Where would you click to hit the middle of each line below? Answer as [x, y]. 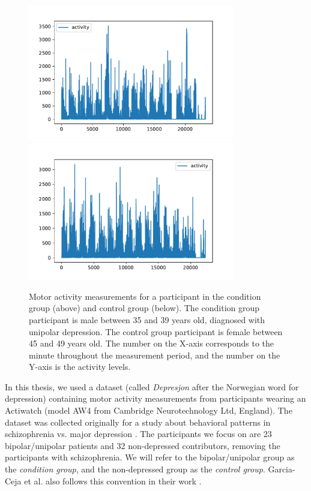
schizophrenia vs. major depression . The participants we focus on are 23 [138, 434]
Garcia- [282, 469]
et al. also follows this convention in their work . [113, 481]
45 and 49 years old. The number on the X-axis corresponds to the [152, 343]
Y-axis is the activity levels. [80, 367]
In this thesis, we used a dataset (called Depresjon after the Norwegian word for [152, 386]
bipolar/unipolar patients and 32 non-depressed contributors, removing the [143, 445]
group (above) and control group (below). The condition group [144, 308]
